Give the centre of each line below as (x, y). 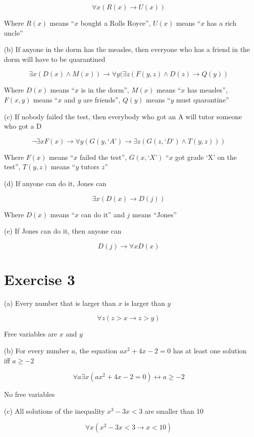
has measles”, (207, 90)
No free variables (29, 394)
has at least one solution (210, 351)
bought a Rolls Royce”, (116, 23)
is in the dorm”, (105, 90)
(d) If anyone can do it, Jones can (55, 183)
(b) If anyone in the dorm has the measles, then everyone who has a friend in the (127, 49)
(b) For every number (37, 351)
